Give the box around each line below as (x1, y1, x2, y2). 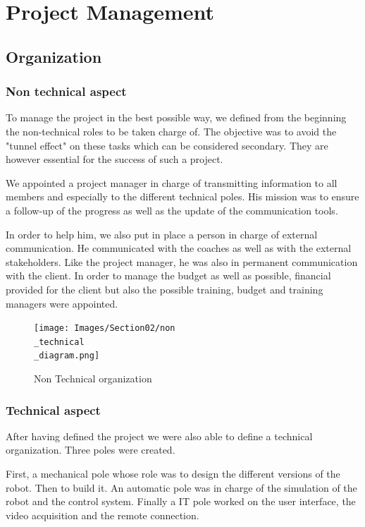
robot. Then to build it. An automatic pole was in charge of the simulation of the (6, 480, 357, 495)
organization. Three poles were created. (6, 442, 175, 457)
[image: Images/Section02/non (34, 323, 175, 334)
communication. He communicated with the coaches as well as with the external (6, 241, 352, 255)
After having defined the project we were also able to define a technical (6, 428, 313, 443)
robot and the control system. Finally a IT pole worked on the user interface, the (6, 494, 356, 509)
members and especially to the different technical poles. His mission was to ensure (6, 189, 359, 204)
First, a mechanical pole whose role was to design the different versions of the (6, 466, 340, 481)
